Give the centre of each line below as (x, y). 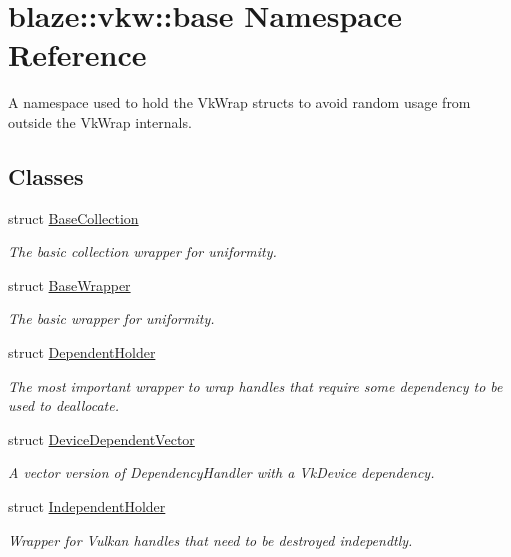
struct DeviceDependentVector (101, 438)
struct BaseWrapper (69, 284)
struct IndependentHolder (87, 506)
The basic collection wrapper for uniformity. (142, 251)
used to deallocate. (63, 405)
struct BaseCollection (73, 217)
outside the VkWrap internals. (100, 121)
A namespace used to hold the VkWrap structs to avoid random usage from (239, 102)
